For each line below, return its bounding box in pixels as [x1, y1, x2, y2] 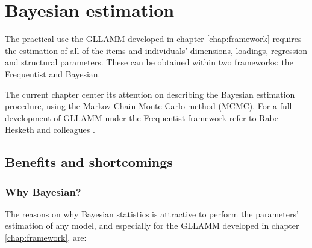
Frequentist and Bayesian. [5, 67, 101, 80]
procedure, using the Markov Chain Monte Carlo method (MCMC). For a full [5, 100, 292, 112]
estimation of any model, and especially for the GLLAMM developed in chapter [5, 219, 299, 232]
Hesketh [5, 123, 34, 136]
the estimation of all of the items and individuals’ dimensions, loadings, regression [5, 44, 307, 56]
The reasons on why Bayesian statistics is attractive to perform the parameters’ [5, 207, 299, 220]
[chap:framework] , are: [5, 231, 87, 244]
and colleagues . [37, 123, 95, 136]
